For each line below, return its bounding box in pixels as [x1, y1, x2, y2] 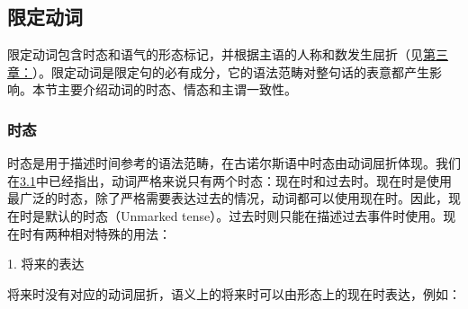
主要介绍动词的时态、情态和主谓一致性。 [57, 80, 297, 99]
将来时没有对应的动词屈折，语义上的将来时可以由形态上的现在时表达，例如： [7, 284, 461, 303]
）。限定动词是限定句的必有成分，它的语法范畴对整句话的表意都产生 [32, 62, 429, 81]
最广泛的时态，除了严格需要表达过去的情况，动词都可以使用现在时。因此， [7, 189, 448, 207]
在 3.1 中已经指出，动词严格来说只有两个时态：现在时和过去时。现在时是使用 [7, 171, 452, 190]
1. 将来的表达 [7, 254, 85, 273]
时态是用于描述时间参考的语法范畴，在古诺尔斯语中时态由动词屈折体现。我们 [7, 154, 461, 172]
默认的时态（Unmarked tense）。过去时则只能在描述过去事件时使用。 [44, 206, 444, 225]
